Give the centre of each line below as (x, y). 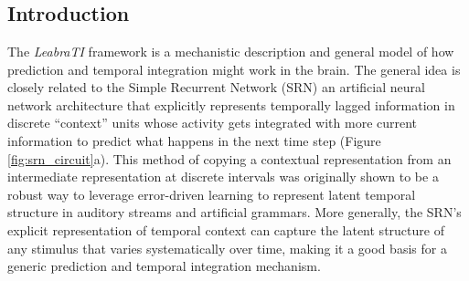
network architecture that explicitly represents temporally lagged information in (231, 104)
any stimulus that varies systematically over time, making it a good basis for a (227, 248)
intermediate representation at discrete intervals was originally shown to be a (223, 177)
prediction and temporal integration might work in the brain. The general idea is (234, 69)
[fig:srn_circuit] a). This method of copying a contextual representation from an (229, 158)
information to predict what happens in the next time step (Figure (194, 140)
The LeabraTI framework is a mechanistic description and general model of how (231, 51)
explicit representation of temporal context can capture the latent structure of (226, 229)
